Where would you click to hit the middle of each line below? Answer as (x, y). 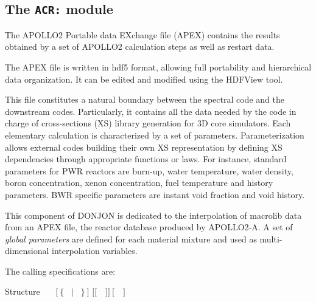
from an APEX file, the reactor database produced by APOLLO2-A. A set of (149, 227)
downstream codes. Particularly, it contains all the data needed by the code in (151, 111)
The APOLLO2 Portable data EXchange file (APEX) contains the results (142, 34)
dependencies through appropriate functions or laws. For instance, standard (146, 159)
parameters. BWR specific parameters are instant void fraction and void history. (155, 194)
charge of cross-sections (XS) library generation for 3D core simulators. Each (148, 123)
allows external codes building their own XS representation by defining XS (144, 147)
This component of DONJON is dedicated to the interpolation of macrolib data (153, 215)
